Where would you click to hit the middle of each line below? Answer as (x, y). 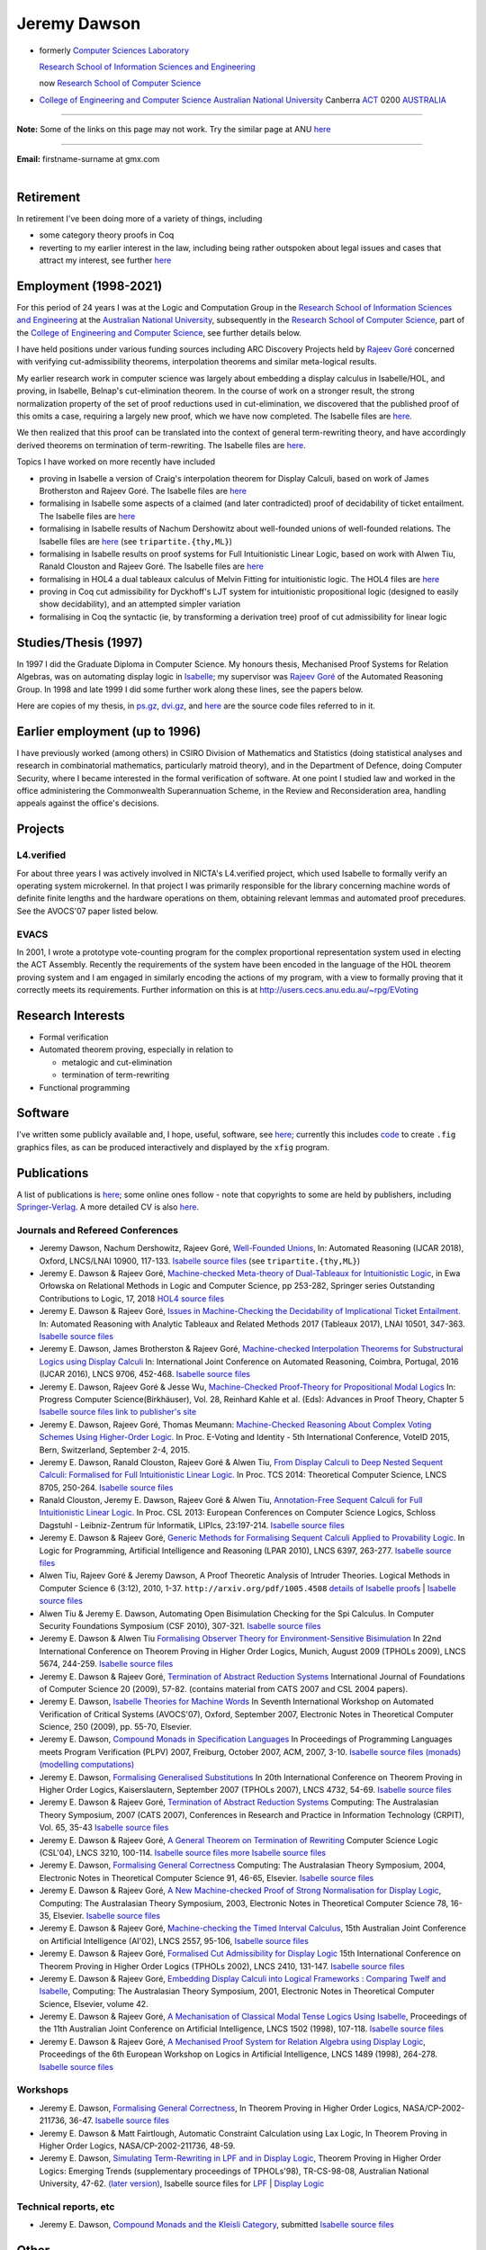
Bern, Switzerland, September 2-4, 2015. (115, 1450)
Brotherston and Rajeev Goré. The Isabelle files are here (143, 490)
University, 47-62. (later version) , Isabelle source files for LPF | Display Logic (182, 2183)
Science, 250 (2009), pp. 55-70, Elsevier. (116, 1727)
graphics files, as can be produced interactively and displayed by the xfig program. (173, 1147)
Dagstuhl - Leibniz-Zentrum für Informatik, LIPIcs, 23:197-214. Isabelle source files (192, 1525)
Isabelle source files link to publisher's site (118, 1412)
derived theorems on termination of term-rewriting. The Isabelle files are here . (161, 445)
